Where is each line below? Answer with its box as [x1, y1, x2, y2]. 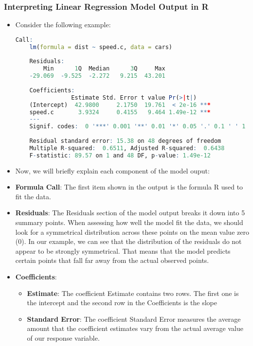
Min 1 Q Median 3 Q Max [43, 65, 165, 72]
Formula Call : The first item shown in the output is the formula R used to [15, 182, 243, 192]
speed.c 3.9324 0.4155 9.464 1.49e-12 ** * [29, 108, 211, 116]
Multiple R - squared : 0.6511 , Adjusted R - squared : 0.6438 [29, 144, 225, 152]
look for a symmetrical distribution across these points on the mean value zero [15, 226, 249, 237]
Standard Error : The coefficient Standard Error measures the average [27, 313, 241, 324]
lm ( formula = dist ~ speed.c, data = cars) [29, 43, 172, 51]
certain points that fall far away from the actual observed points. [15, 255, 209, 265]
